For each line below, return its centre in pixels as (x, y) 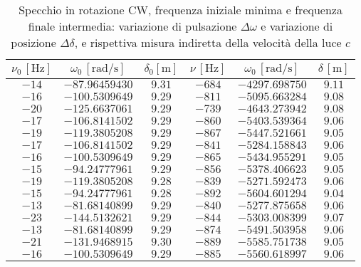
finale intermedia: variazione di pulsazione (132, 26)
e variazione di (297, 26)
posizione (33, 42)
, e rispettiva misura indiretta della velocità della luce (208, 42)
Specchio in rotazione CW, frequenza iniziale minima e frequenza (180, 10)
